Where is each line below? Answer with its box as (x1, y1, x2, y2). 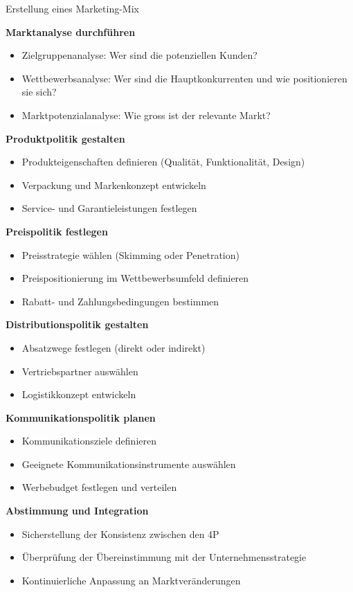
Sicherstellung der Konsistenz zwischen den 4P (21, 526, 219, 541)
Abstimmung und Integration (6, 503, 149, 518)
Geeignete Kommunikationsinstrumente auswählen (21, 456, 236, 471)
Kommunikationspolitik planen (6, 410, 156, 424)
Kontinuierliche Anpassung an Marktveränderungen (21, 573, 241, 587)
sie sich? (21, 84, 57, 99)
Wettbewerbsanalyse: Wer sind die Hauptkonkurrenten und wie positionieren (21, 71, 347, 85)
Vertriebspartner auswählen (21, 364, 138, 378)
